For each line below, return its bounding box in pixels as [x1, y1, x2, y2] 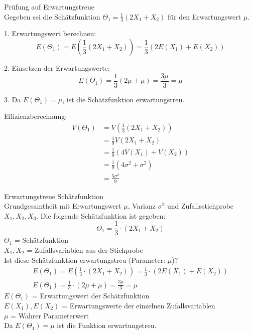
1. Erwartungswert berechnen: [4, 28, 96, 39]
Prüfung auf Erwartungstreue [4, 2, 94, 12]
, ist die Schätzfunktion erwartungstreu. [62, 94, 185, 104]
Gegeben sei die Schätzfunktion [4, 11, 100, 22]
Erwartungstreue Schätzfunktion [4, 191, 103, 201]
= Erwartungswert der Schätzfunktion [32, 290, 150, 301]
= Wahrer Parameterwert [11, 310, 89, 320]
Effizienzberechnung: [4, 111, 67, 121]
